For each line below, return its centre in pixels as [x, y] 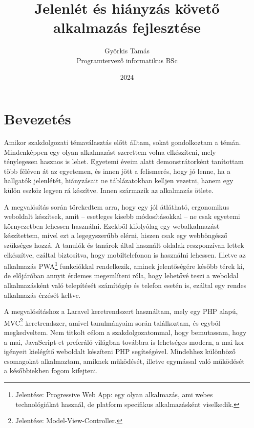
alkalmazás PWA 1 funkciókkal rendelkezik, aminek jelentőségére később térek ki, [124, 265]
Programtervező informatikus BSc [127, 60]
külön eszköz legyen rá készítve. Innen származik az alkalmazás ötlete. [109, 190]
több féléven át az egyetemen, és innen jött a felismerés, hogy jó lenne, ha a [117, 171]
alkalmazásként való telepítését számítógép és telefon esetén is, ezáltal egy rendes [125, 285]
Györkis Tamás [127, 51]
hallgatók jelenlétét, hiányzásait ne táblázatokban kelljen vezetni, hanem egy [119, 180]
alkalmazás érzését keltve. [42, 295]
